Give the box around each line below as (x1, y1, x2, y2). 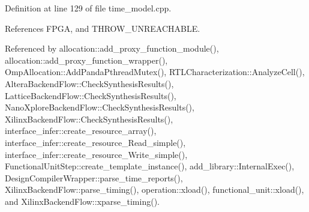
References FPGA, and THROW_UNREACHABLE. (5, 22, 200, 34)
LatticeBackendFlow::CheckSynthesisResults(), (5, 89, 176, 101)
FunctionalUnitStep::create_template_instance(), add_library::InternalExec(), (5, 160, 295, 172)
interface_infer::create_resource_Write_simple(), (5, 148, 188, 160)
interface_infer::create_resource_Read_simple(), (5, 136, 186, 148)
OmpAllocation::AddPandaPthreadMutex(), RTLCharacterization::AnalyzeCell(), (5, 65, 305, 78)
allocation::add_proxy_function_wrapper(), (5, 53, 168, 66)
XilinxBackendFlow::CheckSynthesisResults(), (5, 112, 173, 125)
